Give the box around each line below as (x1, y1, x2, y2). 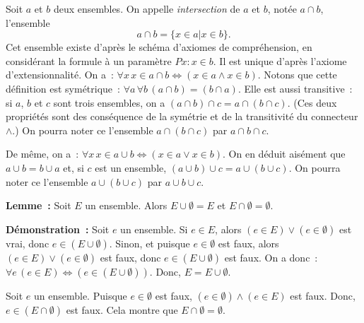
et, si (63, 160, 84, 175)
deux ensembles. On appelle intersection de (53, 1, 240, 16)
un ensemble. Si (120, 221, 188, 236)
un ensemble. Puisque (33, 288, 127, 303)
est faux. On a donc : (224, 249, 318, 264)
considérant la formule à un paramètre (6, 53, 172, 68)
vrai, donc (6, 235, 49, 250)
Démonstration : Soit (6, 221, 110, 236)
